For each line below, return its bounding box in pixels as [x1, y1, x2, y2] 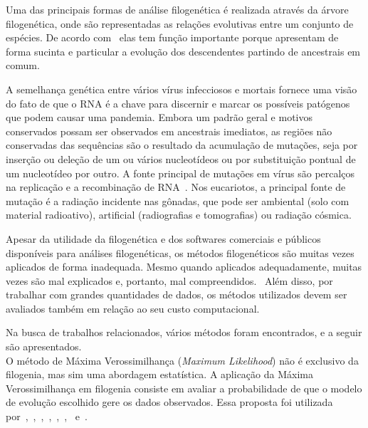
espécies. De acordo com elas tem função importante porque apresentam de [6, 30, 339, 45]
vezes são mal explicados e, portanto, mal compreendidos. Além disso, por [6, 273, 333, 288]
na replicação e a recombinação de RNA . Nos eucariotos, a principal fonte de [6, 179, 346, 194]
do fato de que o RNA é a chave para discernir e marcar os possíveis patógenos [6, 95, 350, 110]
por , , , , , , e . [6, 409, 88, 424]
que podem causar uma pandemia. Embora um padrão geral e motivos [6, 110, 313, 125]
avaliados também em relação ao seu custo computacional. [6, 301, 260, 315]
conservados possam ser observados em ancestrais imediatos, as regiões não [6, 123, 332, 138]
